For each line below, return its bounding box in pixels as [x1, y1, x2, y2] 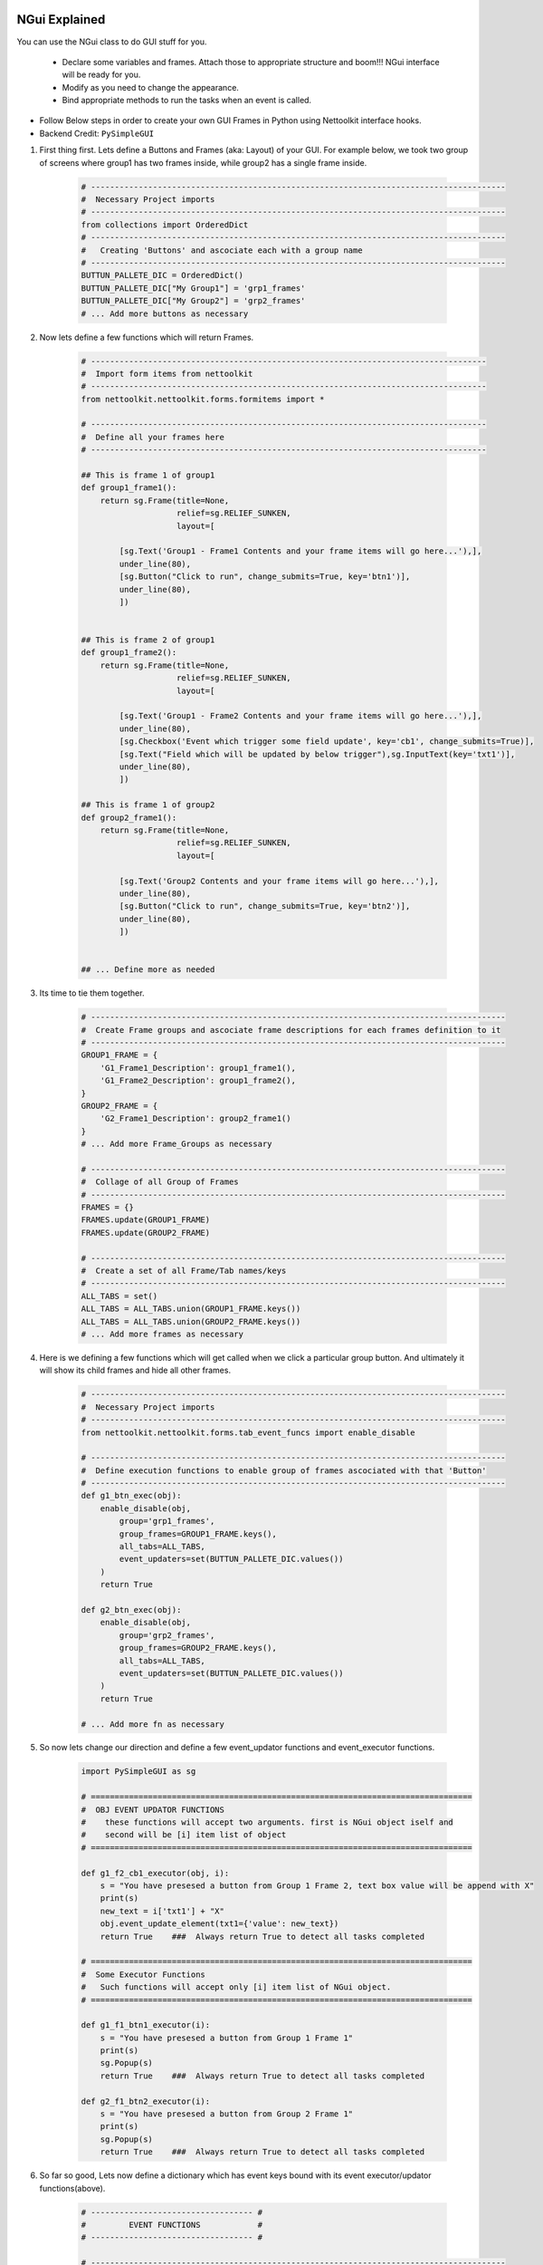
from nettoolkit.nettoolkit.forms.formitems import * [81, 394, 325, 404]
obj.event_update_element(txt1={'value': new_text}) [100, 1919, 339, 1929]
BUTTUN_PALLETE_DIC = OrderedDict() [81, 270, 244, 281]
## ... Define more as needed [81, 965, 215, 975]
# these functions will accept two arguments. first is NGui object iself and [81, 1817, 454, 1827]
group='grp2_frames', [119, 1630, 215, 1640]
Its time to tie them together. [39, 988, 145, 998]
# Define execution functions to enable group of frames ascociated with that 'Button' [81, 1465, 488, 1476]
